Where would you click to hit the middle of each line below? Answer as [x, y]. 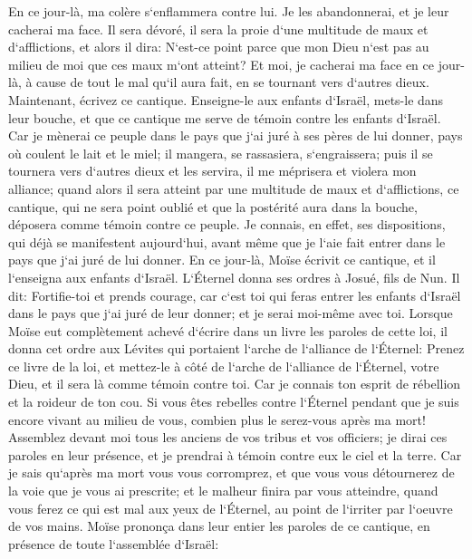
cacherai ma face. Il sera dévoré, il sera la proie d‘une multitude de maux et [218, 29]
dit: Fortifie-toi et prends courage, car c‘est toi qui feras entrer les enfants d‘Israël [235, 295]
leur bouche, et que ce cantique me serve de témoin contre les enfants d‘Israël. [225, 117]
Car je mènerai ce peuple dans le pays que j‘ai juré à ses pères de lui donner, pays [236, 135]
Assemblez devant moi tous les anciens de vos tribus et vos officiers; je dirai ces [228, 437]
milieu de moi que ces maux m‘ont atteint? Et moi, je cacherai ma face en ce [221, 64]
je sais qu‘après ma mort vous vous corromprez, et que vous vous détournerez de [231, 472]
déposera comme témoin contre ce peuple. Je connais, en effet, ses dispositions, [227, 224]
